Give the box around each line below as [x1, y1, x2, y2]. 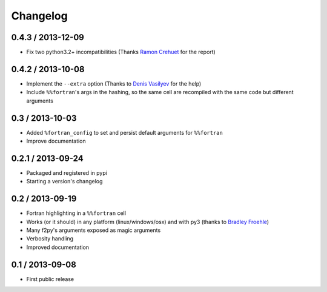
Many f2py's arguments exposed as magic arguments [26, 226, 161, 234]
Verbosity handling [26, 235, 74, 242]
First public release [26, 275, 74, 282]
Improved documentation [26, 243, 90, 251]
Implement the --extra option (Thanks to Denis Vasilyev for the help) [26, 80, 202, 87]
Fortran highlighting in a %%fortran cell [26, 209, 127, 217]
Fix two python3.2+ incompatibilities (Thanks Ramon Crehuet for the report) [26, 49, 216, 56]
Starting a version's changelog [26, 178, 103, 185]
